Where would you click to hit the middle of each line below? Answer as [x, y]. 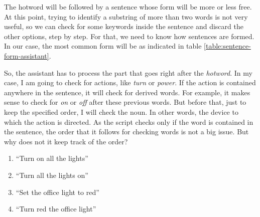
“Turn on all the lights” [52, 158]
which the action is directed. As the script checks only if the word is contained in [129, 122]
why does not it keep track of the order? [66, 141]
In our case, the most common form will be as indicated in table [103, 46]
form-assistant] [27, 55]
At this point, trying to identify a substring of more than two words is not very [126, 16]
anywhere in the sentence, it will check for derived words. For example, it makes [127, 92]
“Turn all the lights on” [52, 175]
